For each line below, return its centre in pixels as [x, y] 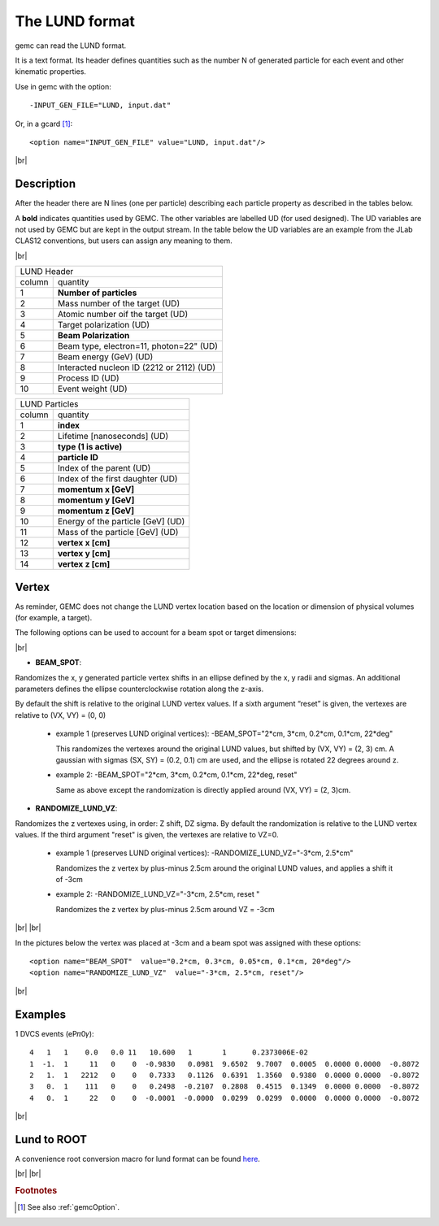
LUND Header [47, 272]
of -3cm [69, 880]
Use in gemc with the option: [63, 86]
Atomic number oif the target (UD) [123, 315]
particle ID [78, 458]
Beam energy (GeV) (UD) [105, 357]
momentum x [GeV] [96, 489]
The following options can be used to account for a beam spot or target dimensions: [156, 633]
